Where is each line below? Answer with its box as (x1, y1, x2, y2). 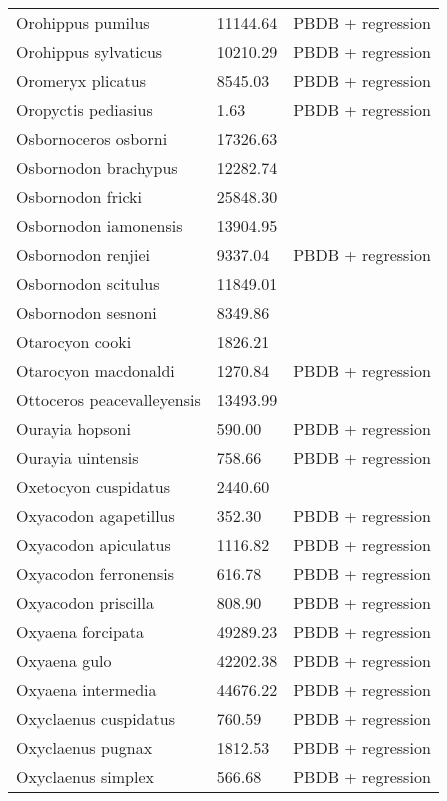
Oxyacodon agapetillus (16, 504, 175, 527)
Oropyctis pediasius (16, 98, 153, 121)
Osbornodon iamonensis (16, 214, 183, 237)
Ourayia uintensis (16, 446, 139, 469)
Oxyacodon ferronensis (16, 562, 175, 585)
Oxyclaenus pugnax (16, 736, 153, 759)
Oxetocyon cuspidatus (16, 475, 170, 498)
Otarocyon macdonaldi (16, 359, 175, 382)
